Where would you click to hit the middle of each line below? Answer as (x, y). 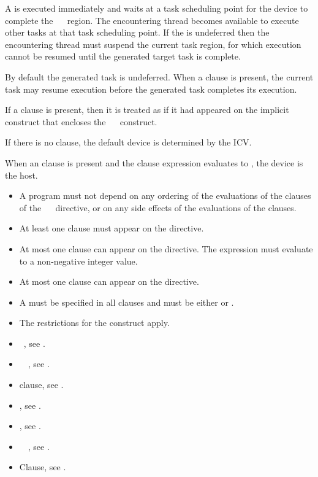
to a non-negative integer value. (78, 261)
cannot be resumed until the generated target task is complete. (123, 56)
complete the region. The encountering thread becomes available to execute (152, 20)
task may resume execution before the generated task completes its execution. (151, 89)
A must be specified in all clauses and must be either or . (127, 302)
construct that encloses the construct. (81, 121)
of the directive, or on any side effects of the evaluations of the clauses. (158, 207)
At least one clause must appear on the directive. (112, 228)
